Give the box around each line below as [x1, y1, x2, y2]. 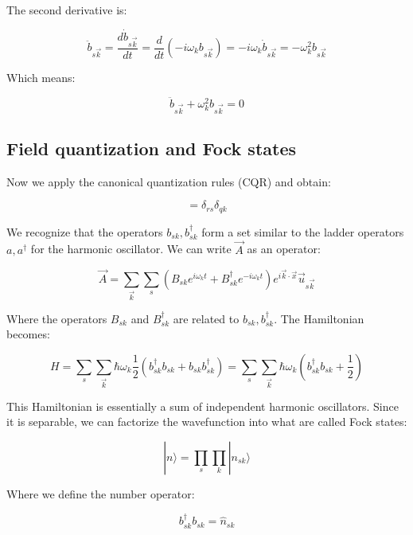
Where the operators [6, 310, 107, 326]
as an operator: [247, 240, 321, 257]
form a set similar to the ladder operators [201, 223, 404, 240]
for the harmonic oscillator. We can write [30, 240, 232, 257]
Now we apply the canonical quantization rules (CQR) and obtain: [6, 173, 331, 189]
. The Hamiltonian [274, 310, 364, 326]
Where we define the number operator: [6, 486, 195, 502]
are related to [173, 310, 240, 326]
